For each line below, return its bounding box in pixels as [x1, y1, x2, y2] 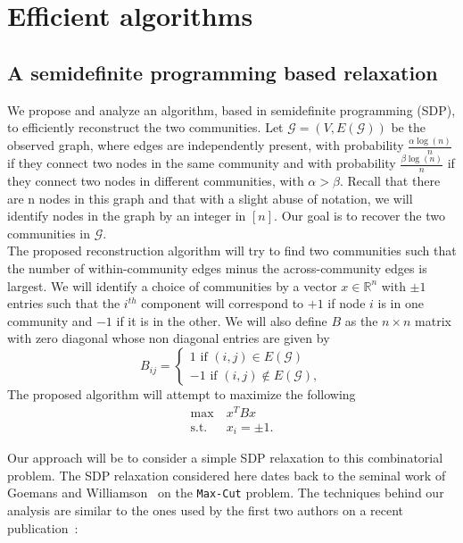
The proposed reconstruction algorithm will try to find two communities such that [7, 241, 457, 260]
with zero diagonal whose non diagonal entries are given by [7, 329, 330, 347]
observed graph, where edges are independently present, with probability [7, 136, 404, 155]
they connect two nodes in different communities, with [7, 171, 304, 190]
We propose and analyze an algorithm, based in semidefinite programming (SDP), [7, 100, 456, 119]
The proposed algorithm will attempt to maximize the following [7, 385, 356, 404]
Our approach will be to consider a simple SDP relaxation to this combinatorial [7, 448, 443, 467]
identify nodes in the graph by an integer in [7, 206, 246, 225]
